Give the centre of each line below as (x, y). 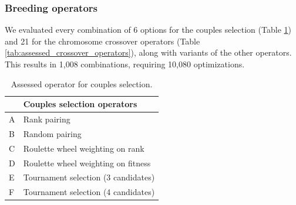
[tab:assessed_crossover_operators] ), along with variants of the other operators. (148, 52)
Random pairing (52, 133)
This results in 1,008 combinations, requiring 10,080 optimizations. (125, 64)
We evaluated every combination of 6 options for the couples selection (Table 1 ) (148, 30)
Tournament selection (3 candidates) (89, 177)
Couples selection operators (80, 104)
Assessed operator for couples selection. (82, 83)
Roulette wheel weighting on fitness (87, 163)
